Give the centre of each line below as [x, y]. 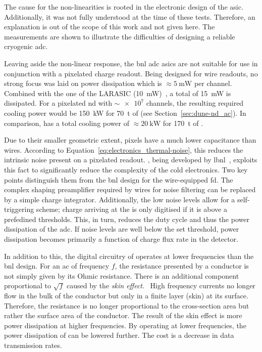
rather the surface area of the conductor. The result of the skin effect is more [123, 315]
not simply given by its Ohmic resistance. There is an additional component [122, 275]
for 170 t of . [183, 123]
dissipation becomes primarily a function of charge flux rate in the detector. [121, 239]
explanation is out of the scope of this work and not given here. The [110, 27]
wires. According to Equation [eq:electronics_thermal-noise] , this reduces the [124, 149]
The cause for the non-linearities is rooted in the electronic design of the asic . [124, 7]
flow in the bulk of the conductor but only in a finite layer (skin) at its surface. [126, 296]
